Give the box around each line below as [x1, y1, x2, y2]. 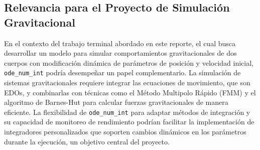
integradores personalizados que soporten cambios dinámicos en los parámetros [4, 126, 246, 137]
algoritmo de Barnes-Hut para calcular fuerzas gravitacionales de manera [4, 97, 228, 107]
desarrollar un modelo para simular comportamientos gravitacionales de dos [4, 48, 237, 58]
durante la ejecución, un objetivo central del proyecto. [4, 136, 170, 146]
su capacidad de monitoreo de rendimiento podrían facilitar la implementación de [4, 116, 254, 127]
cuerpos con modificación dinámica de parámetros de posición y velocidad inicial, [4, 57, 253, 68]
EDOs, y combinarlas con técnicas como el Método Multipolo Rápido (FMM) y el [4, 87, 256, 97]
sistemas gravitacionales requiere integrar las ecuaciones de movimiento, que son [4, 77, 250, 88]
